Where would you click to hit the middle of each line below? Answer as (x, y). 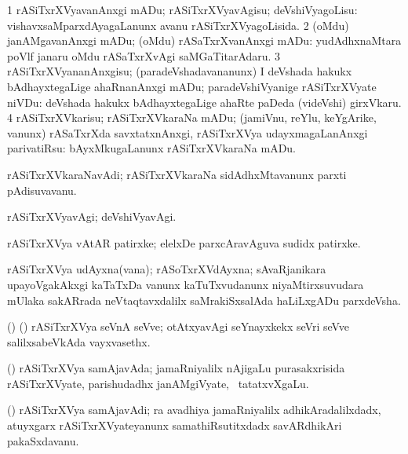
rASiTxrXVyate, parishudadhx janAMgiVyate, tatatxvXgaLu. (158, 383)
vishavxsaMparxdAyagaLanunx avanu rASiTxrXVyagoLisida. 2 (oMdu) (178, 25)
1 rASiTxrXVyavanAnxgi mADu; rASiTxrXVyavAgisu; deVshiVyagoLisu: (182, 9)
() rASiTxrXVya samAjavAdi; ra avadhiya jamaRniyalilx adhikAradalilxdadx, (194, 410)
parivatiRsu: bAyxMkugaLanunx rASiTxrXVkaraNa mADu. (152, 148)
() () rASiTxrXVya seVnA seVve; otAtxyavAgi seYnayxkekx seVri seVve (178, 326)
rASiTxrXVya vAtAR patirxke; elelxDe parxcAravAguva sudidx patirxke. (184, 242)
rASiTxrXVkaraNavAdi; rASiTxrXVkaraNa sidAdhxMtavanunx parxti (177, 174)
